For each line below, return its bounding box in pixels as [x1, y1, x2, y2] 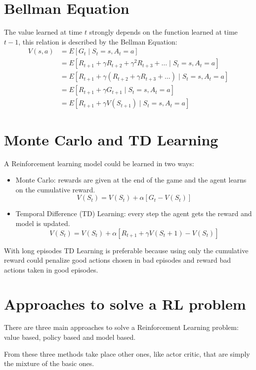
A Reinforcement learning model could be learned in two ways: [4, 158, 194, 168]
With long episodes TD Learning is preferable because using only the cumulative [4, 245, 249, 255]
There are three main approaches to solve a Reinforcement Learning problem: [4, 322, 239, 332]
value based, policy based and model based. [4, 332, 136, 342]
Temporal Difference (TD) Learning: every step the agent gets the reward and [15, 208, 252, 219]
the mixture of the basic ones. [4, 358, 94, 369]
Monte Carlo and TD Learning [4, 129, 218, 149]
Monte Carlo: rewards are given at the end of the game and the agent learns [15, 175, 247, 185]
